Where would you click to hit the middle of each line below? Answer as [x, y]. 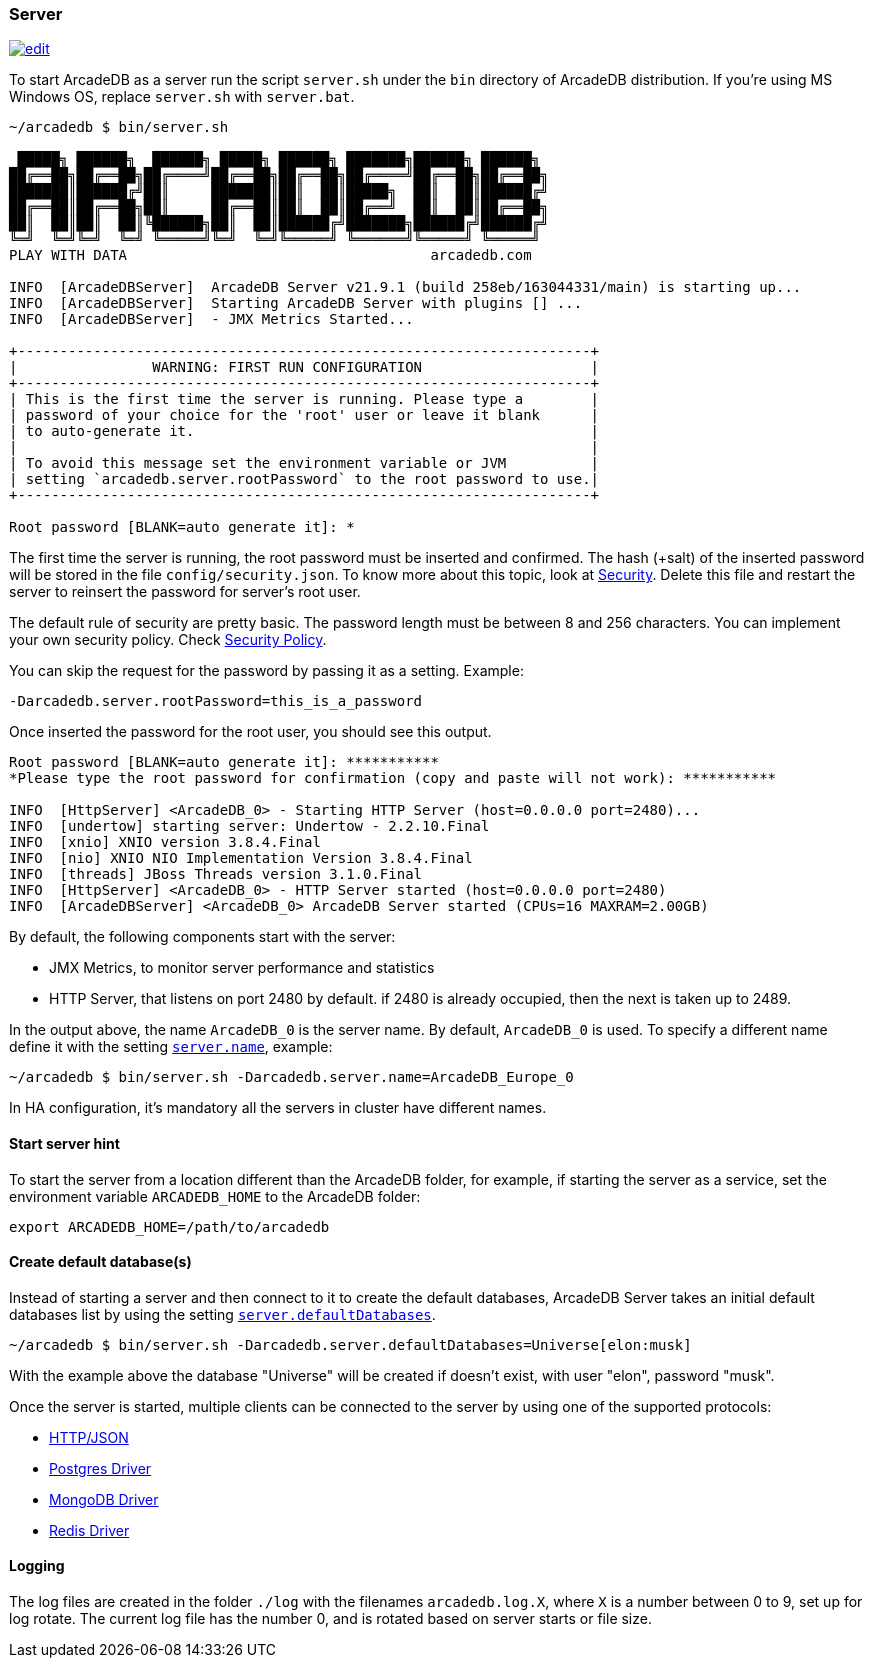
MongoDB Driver [104, 1499]
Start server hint [64, 1143]
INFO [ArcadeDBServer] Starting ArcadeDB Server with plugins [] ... [296, 303]
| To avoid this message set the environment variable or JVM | [304, 463]
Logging [37, 1566]
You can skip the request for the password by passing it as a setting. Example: [266, 671]
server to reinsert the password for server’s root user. [185, 592]
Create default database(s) [100, 1262]
